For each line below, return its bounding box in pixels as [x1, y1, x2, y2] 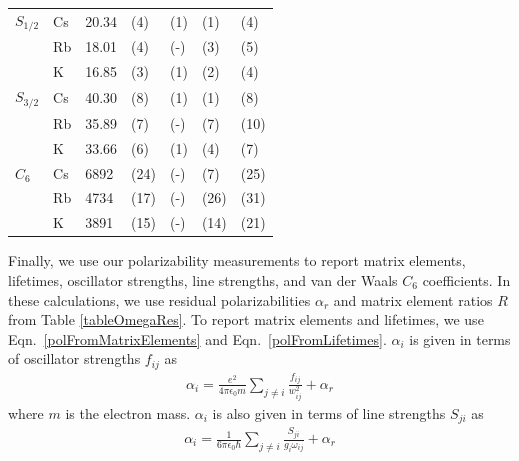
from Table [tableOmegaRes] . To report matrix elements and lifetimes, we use [8, 309, 484, 330]
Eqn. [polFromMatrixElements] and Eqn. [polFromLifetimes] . [8, 328, 387, 349]
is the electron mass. [65, 402, 191, 423]
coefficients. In [422, 269, 511, 290]
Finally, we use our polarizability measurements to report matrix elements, [8, 250, 466, 271]
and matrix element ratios [333, 289, 493, 310]
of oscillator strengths [8, 348, 141, 369]
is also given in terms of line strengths [212, 402, 446, 423]
